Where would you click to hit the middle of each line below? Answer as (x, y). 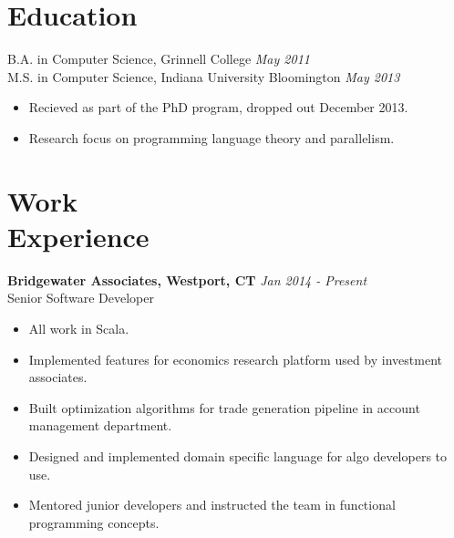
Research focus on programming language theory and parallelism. (212, 137)
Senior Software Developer (81, 298)
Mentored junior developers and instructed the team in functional (212, 505)
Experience (78, 236)
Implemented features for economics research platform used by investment (235, 359)
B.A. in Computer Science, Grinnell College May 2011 (159, 59)
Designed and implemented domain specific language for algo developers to (238, 455)
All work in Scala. (79, 328)
